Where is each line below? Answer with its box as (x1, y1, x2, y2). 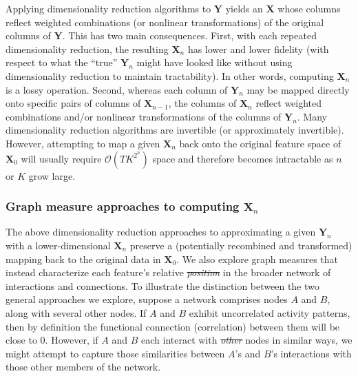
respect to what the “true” (6, 55, 118, 70)
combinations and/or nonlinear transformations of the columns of (6, 109, 282, 123)
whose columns (277, 1, 341, 15)
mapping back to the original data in (6, 251, 161, 266)
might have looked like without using (136, 55, 293, 70)
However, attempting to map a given (6, 136, 160, 150)
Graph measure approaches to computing (6, 198, 240, 215)
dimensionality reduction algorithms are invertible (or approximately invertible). (6, 123, 344, 137)
